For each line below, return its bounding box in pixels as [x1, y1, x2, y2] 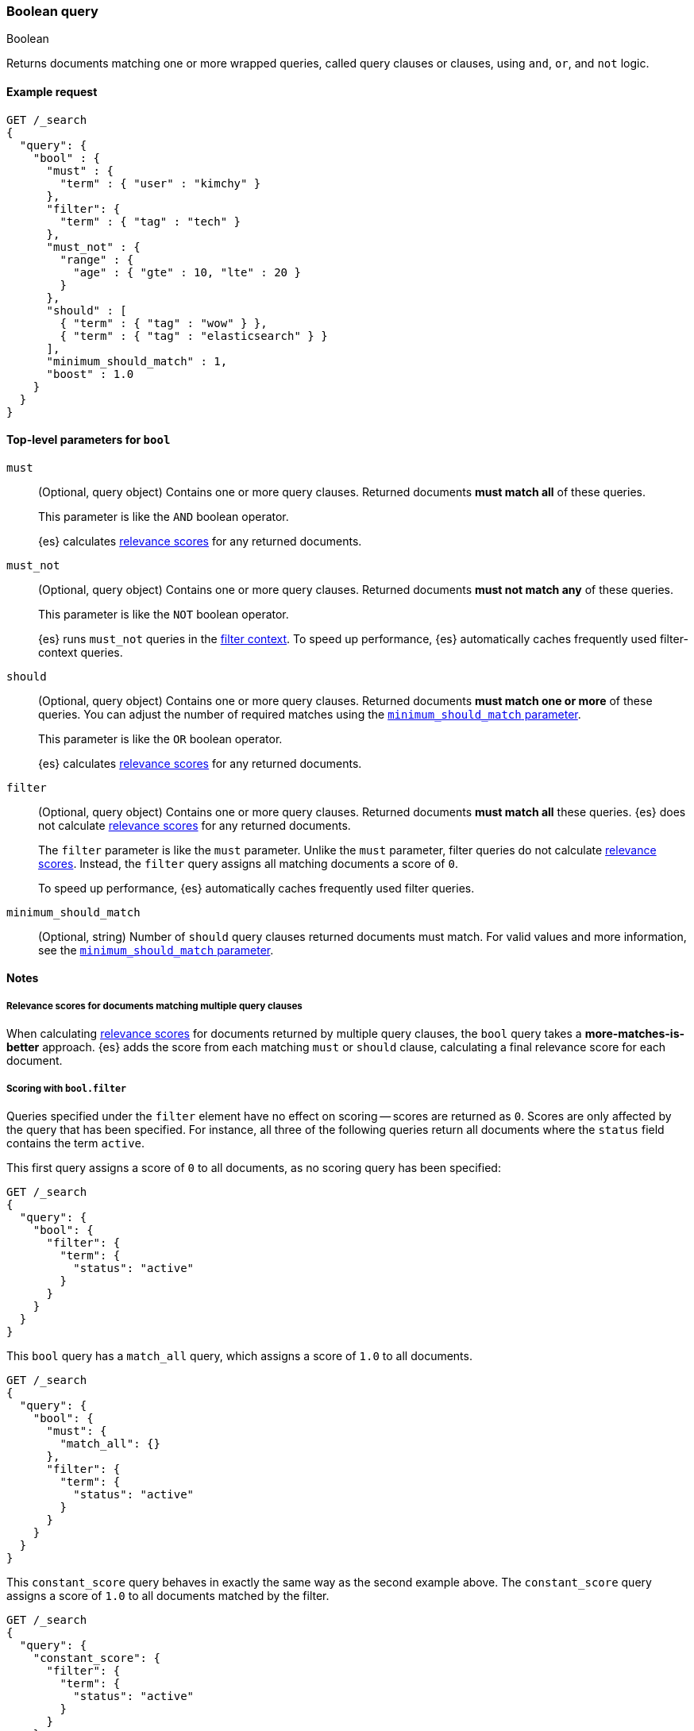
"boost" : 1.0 [46, 367, 134, 380]
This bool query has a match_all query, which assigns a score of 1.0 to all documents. [6, 1348, 472, 1363]
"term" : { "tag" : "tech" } [60, 214, 241, 228]
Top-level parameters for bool [6, 433, 171, 447]
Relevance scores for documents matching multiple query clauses [6, 1000, 303, 1012]
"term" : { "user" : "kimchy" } [60, 176, 261, 190]
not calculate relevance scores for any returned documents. [38, 818, 351, 832]
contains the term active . [6, 1135, 145, 1150]
